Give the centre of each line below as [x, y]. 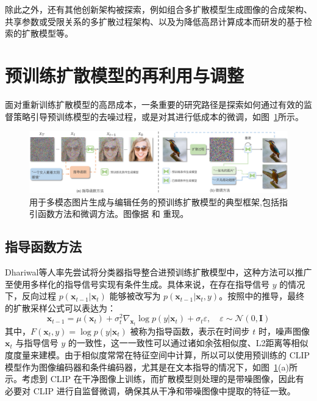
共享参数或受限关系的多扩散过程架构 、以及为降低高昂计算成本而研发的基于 [154, 21]
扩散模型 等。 [47, 33]
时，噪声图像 [284, 331]
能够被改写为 [135, 296]
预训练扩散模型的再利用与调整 [125, 75]
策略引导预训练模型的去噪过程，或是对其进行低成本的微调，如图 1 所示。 [158, 116]
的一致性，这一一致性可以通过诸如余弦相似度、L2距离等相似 [188, 343]
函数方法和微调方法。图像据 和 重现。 [113, 214]
